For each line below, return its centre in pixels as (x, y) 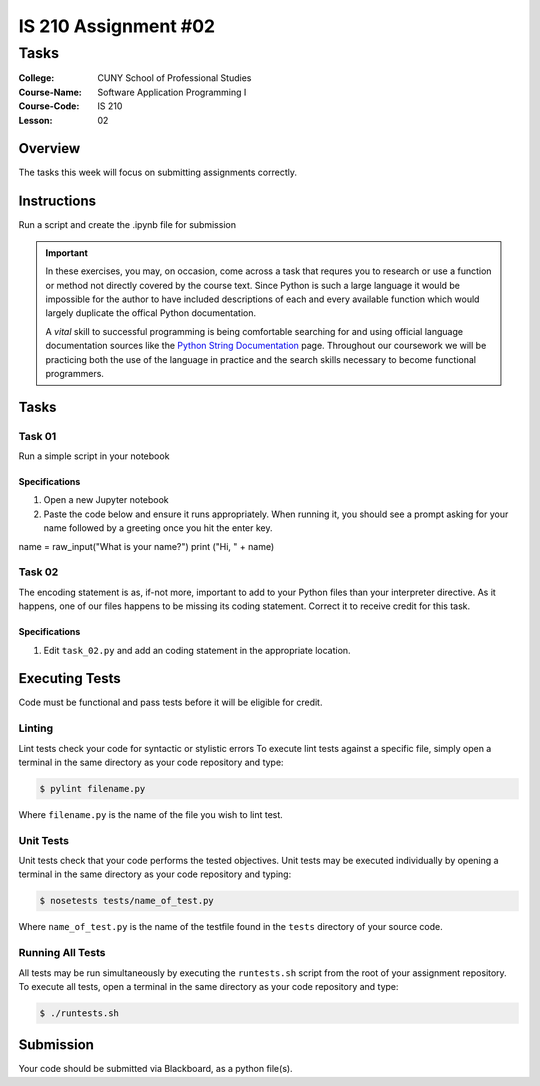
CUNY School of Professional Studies (174, 78)
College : (36, 78)
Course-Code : (49, 106)
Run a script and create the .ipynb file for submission (127, 225)
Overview (49, 148)
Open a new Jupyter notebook (106, 500)
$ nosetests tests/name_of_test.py (126, 901)
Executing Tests (70, 678)
